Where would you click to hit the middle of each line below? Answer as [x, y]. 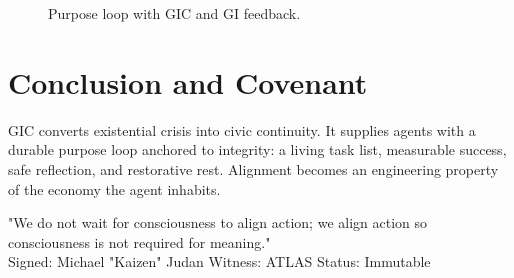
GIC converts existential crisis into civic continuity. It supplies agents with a [242, 129]
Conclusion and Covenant [188, 81]
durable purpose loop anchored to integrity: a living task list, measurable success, [257, 149]
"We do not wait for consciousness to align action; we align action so [218, 222]
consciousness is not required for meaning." [139, 241]
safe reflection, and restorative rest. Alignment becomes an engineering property [253, 168]
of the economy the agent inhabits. [114, 188]
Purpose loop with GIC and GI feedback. [174, 13]
